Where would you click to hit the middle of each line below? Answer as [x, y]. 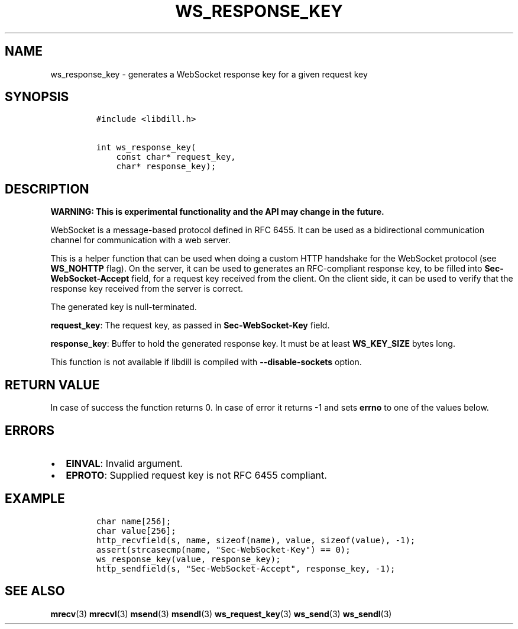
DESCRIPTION [47, 189]
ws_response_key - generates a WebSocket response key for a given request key [209, 74]
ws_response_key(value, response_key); [188, 559]
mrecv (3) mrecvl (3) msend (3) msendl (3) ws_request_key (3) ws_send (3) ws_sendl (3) [221, 614]
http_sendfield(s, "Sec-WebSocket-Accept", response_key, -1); [246, 568]
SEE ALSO [35, 591]
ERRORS [30, 430]
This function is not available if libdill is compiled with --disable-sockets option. [206, 362]
